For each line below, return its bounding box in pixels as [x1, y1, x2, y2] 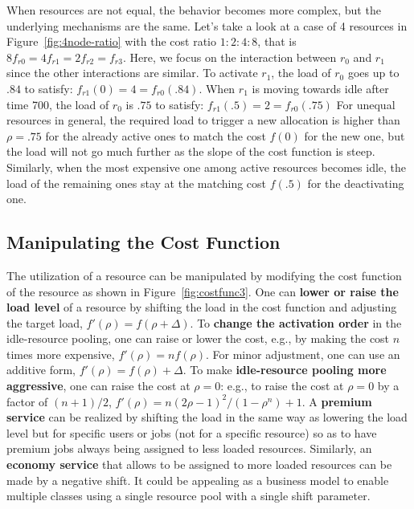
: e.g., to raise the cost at [220, 377, 344, 394]
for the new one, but [304, 127, 405, 144]
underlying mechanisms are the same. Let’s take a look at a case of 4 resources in [6, 17, 408, 34]
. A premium [301, 393, 372, 409]
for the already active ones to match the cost [45, 127, 266, 144]
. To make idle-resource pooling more [182, 361, 387, 378]
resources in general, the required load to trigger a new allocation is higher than [6, 112, 400, 128]
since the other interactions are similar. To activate [6, 64, 258, 81]
